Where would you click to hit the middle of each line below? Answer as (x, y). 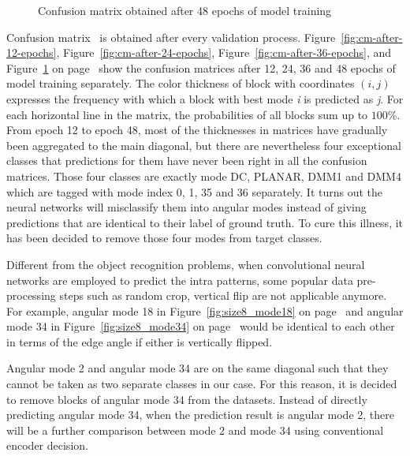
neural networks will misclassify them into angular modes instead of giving (186, 207)
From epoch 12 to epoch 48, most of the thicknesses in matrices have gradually (197, 130)
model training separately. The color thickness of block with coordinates (181, 83)
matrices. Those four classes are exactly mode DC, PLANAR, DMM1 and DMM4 (204, 176)
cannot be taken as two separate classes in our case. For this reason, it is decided (202, 384)
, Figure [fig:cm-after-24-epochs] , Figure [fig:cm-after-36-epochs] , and (224, 52)
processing (31, 295)
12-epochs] (32, 52)
